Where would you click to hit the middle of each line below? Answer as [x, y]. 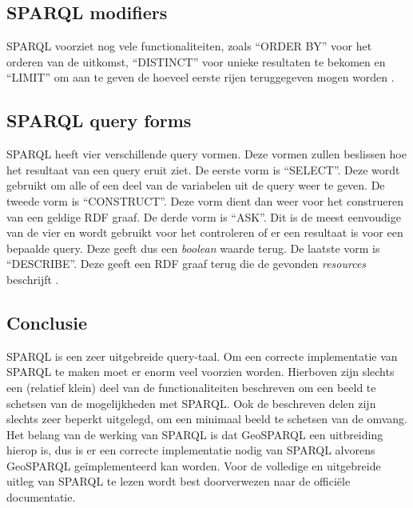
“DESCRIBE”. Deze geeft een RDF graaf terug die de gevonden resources [187, 264]
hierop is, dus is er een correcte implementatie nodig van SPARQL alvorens [191, 450]
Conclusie [47, 322]
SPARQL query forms [99, 120]
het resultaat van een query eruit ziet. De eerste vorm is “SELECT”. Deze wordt [203, 169]
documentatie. [41, 497]
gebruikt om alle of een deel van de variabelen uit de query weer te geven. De [196, 185]
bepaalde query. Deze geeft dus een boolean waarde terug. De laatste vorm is [193, 248]
